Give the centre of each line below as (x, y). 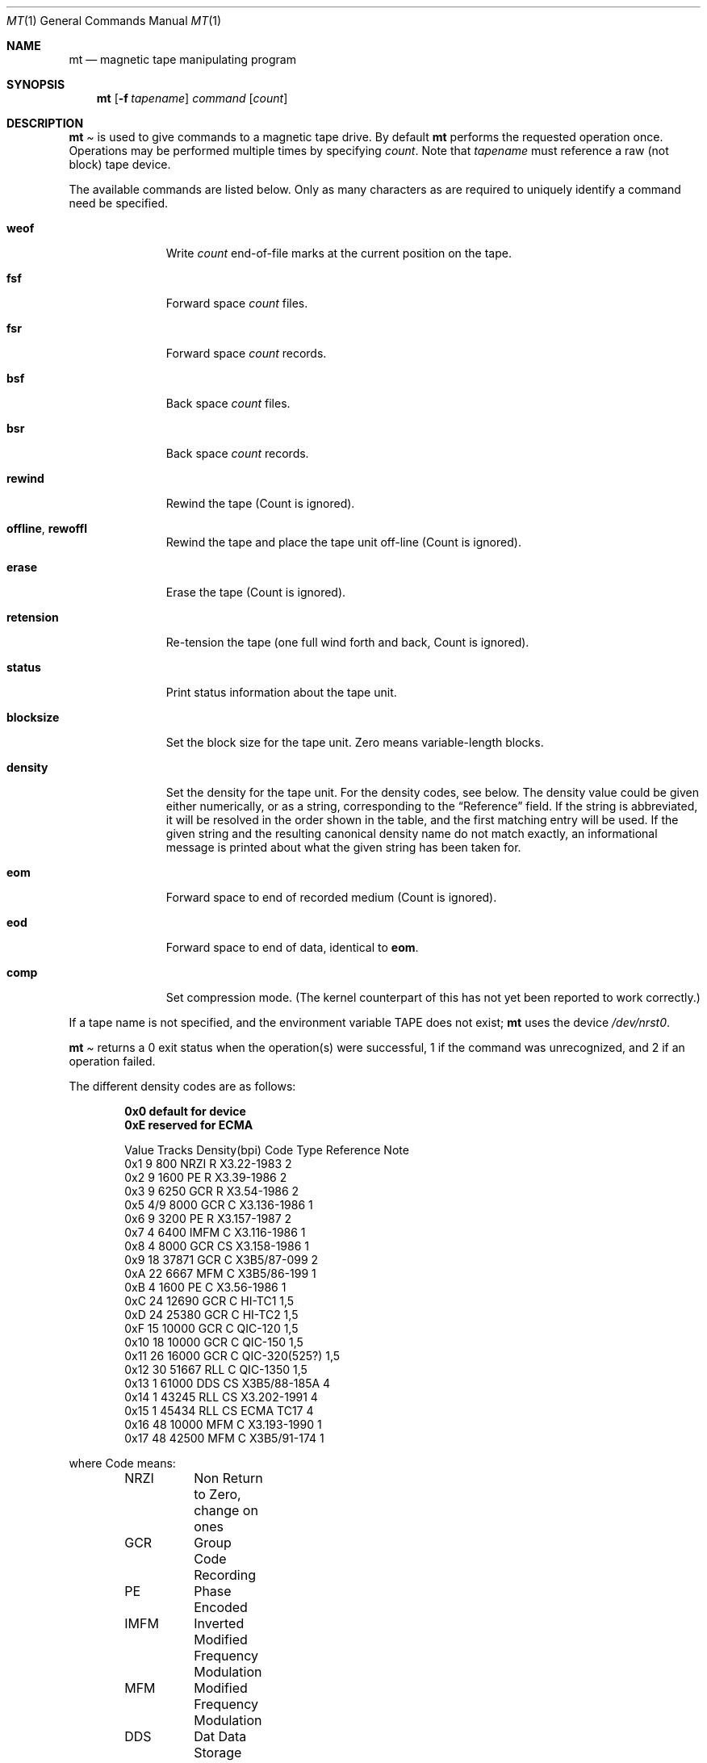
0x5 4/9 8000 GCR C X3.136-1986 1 (219, 1205)
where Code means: (122, 1463)
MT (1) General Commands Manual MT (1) (114, 21)
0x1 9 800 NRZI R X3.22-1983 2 (208, 1164)
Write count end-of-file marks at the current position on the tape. (339, 253)
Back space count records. (237, 453)
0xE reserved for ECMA (189, 1125)
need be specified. (119, 203)
